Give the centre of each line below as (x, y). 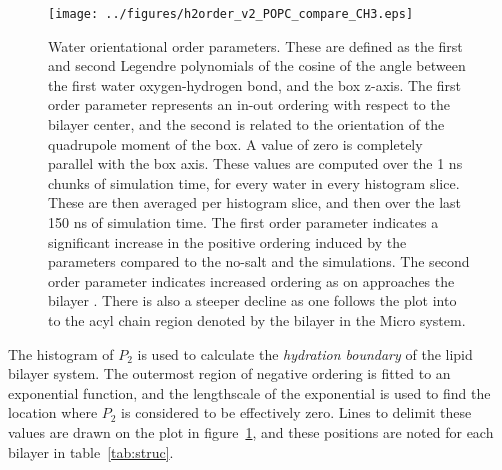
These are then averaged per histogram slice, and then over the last (255, 202)
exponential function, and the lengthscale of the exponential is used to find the (249, 392)
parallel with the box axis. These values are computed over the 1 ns (255, 163)
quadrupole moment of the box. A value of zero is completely (235, 143)
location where (53, 412)
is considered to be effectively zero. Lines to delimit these (296, 412)
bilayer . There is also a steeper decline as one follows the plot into (252, 300)
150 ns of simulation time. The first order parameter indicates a (243, 222)
